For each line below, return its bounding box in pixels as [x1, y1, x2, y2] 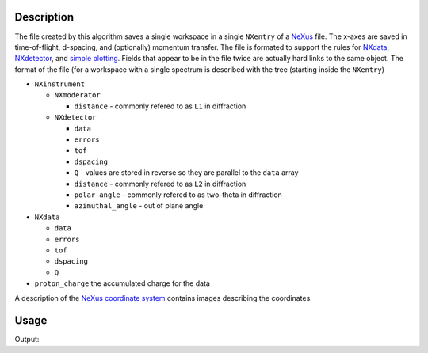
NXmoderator [54, 91, 101, 100]
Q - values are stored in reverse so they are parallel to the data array [74, 168, 299, 177]
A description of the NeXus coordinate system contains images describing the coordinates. [14, 293, 312, 302]
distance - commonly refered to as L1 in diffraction [74, 101, 246, 111]
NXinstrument [34, 80, 86, 89]
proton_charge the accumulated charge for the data [34, 279, 210, 288]
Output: [14, 335, 40, 344]
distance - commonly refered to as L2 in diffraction [74, 179, 246, 188]
